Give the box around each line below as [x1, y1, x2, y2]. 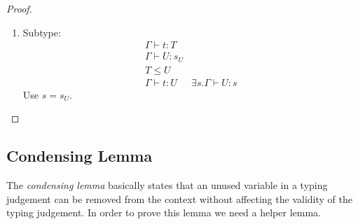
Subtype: [22, 24, 61, 39]
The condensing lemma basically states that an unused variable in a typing [6, 178, 328, 192]
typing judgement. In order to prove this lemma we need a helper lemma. [6, 205, 321, 220]
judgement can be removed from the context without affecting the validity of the [6, 191, 352, 206]
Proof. [6, 1, 32, 15]
